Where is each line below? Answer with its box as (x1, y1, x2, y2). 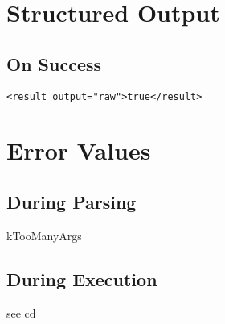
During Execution (6, 266, 157, 291)
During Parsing (6, 189, 137, 214)
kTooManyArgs (6, 226, 82, 243)
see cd (6, 304, 36, 321)
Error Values (6, 134, 151, 167)
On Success (6, 51, 102, 76)
